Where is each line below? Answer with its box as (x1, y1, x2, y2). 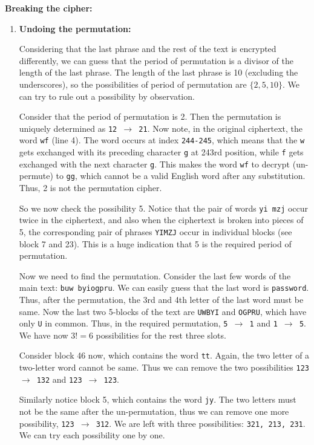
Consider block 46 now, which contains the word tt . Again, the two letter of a (19, 349, 310, 362)
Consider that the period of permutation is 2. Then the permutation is (19, 110, 281, 123)
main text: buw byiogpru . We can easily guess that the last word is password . (19, 281, 309, 294)
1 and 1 (249, 317, 278, 330)
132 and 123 (36, 372, 82, 385)
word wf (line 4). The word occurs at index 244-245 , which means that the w (19, 134, 305, 146)
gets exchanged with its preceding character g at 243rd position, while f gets (19, 146, 304, 158)
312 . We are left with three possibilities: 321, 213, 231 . (96, 417, 306, 429)
